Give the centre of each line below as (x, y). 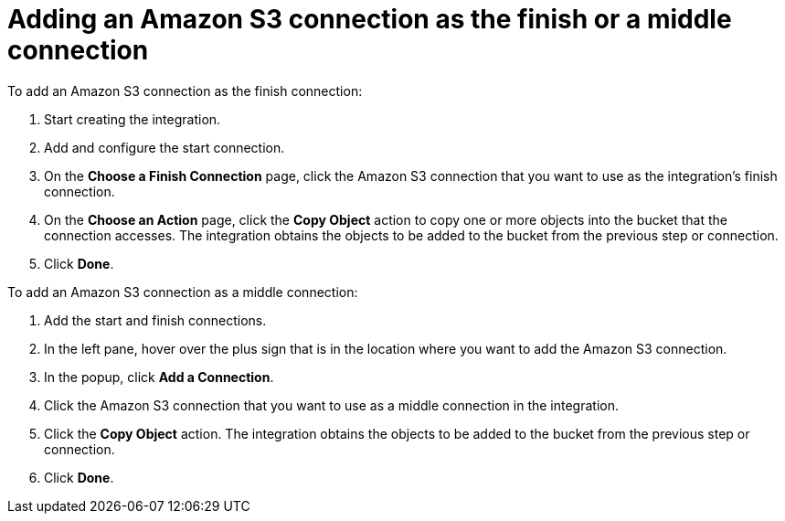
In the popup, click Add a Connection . (159, 377)
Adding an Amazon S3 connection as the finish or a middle (370, 19)
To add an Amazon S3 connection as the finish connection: (185, 90)
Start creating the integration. (133, 119)
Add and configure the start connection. (164, 147)
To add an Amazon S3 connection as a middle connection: (183, 292)
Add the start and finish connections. (155, 320)
